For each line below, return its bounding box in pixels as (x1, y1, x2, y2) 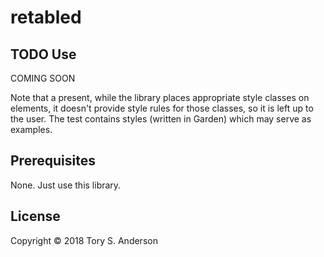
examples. (10, 124, 53, 135)
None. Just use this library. (10, 179, 122, 191)
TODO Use (10, 46, 77, 63)
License (10, 208, 61, 225)
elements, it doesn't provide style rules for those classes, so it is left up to (10, 102, 314, 114)
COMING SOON (10, 72, 76, 84)
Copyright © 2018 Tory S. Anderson (10, 234, 158, 246)
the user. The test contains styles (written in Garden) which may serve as (10, 113, 312, 125)
